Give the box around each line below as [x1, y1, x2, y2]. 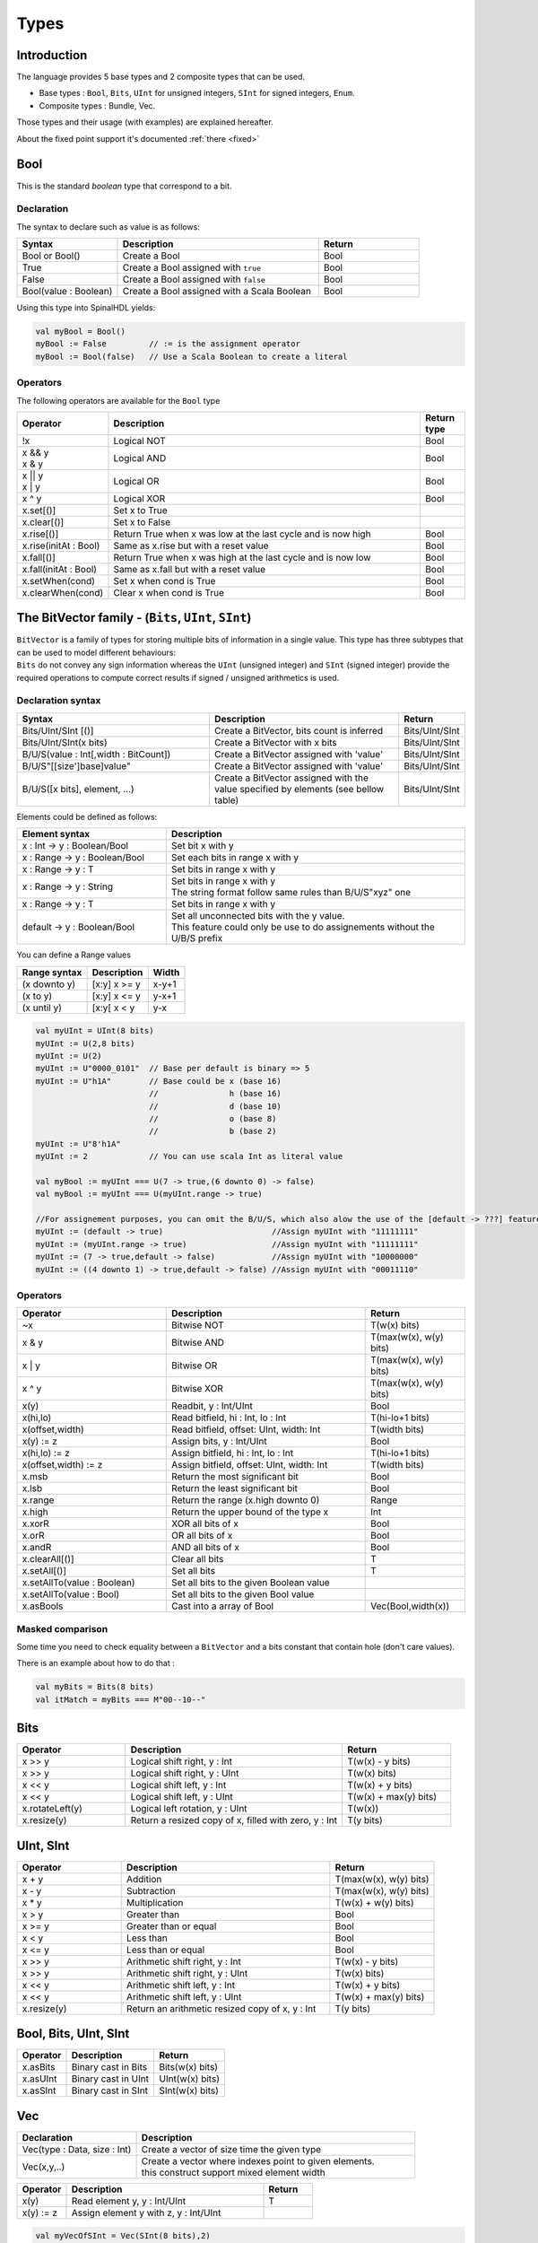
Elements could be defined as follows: [16, 811, 158, 822]
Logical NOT [113, 434, 166, 447]
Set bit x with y [170, 840, 234, 852]
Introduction [16, 48, 88, 63]
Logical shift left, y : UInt [130, 1791, 233, 1803]
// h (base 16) [148, 1088, 282, 1099]
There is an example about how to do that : [16, 1658, 175, 1669]
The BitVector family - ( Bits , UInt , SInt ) [16, 610, 252, 625]
